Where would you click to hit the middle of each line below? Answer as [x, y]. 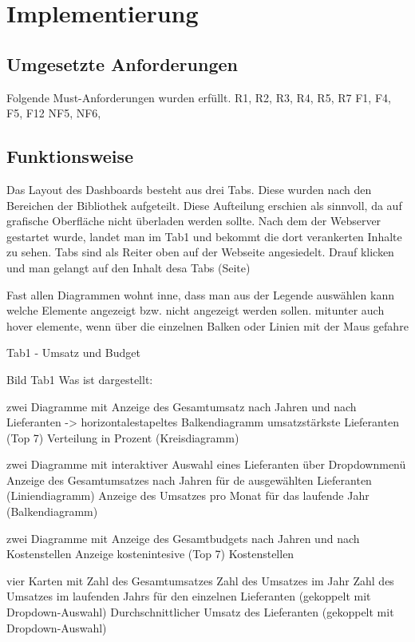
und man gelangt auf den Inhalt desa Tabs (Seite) [128, 267]
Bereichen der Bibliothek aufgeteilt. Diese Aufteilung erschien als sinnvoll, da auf [204, 205]
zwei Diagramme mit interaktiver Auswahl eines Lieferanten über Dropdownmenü [206, 464]
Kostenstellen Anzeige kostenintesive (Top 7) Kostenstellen [150, 554]
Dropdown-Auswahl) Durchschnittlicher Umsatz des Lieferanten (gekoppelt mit [200, 612]
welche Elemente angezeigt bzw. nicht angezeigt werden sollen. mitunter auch [196, 310]
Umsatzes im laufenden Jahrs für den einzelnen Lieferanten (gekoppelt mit [189, 596]
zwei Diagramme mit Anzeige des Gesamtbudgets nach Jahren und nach [183, 538]
